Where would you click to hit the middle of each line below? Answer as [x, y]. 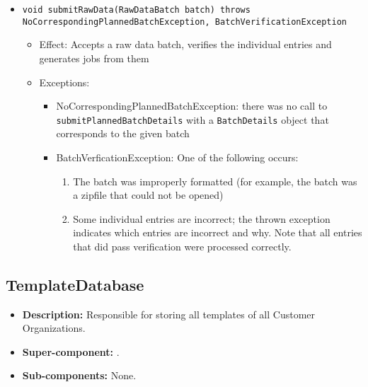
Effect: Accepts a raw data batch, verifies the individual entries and [185, 44]
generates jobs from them [94, 58]
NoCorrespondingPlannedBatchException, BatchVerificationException [184, 22]
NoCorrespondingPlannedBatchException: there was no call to [192, 106]
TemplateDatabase [75, 284]
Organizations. [54, 328]
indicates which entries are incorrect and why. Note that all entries [218, 232]
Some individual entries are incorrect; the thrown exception [202, 218]
